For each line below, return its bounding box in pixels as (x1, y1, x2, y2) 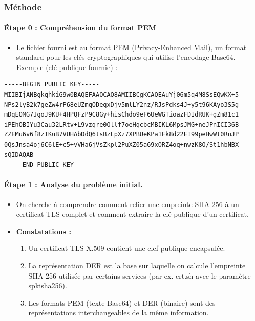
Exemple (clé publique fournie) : (16, 61, 118, 72)
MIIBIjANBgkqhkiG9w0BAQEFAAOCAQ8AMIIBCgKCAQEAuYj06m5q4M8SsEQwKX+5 (4, 91, 239, 99)
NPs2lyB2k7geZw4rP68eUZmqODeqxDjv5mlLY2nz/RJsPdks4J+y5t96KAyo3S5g (4, 101, 239, 108)
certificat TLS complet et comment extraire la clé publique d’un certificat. (16, 209, 249, 219)
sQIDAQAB (4, 151, 34, 158)
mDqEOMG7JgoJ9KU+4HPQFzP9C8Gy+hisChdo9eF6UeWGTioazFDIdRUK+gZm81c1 (4, 111, 239, 119)
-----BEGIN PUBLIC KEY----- (4, 81, 100, 88)
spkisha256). (28, 280, 67, 291)
